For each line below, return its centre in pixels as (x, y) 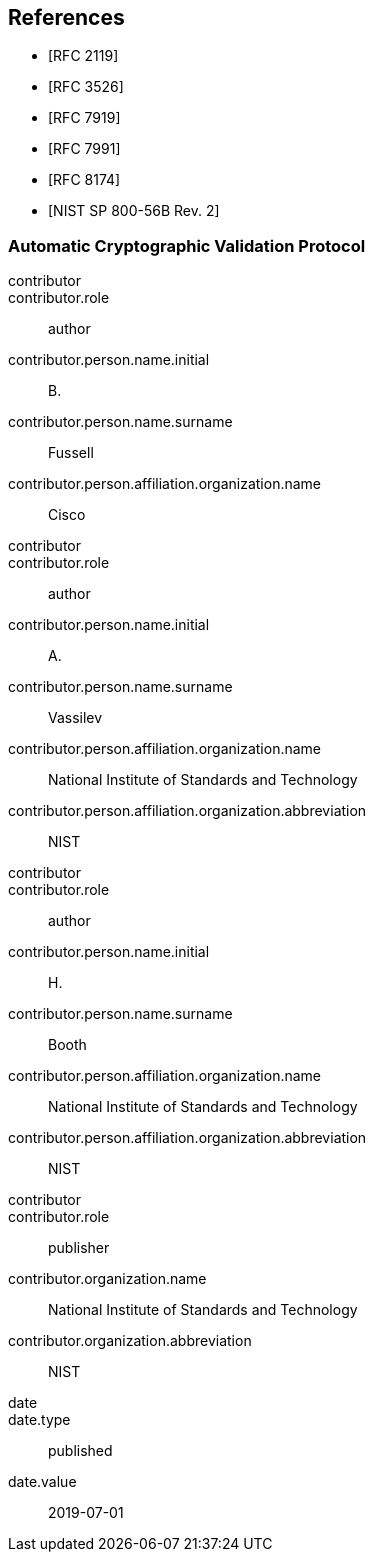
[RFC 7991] (84, 149)
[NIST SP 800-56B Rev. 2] (134, 211)
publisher (79, 1248)
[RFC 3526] (86, 87)
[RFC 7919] (84, 118)
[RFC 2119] (83, 56)
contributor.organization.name (107, 1279)
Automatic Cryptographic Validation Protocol (187, 245)
